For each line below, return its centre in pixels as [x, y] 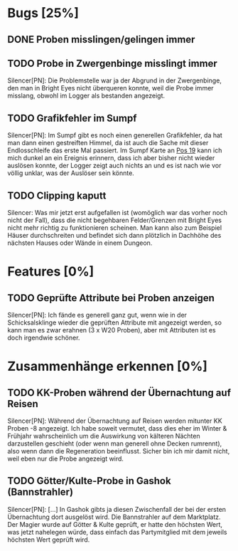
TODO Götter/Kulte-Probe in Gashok [90, 481]
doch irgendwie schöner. [44, 338]
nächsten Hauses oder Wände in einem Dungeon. [80, 243]
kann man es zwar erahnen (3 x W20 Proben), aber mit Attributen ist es [112, 330]
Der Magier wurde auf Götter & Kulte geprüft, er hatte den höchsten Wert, [115, 524]
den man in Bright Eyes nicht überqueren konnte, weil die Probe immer [111, 88]
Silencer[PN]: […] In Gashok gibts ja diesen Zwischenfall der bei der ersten [117, 509]
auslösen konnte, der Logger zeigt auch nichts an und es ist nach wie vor [114, 166]
